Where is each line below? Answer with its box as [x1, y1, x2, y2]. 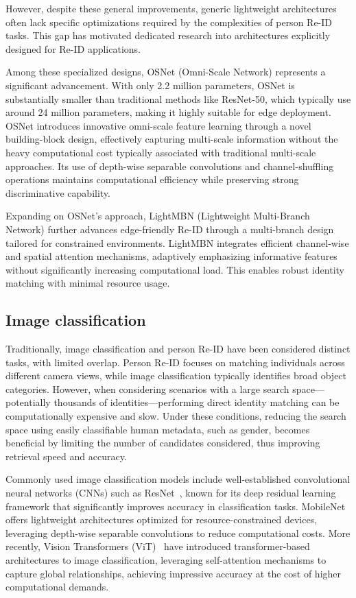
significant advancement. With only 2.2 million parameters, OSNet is [5, 77, 295, 92]
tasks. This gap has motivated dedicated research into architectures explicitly [5, 28, 331, 43]
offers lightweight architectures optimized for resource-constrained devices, [5, 512, 318, 527]
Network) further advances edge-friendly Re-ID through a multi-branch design [5, 222, 334, 236]
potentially [5, 395, 51, 409]
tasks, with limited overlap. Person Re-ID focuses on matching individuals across [5, 355, 345, 369]
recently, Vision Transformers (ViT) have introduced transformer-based [5, 539, 310, 553]
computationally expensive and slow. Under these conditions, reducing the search [5, 409, 346, 423]
